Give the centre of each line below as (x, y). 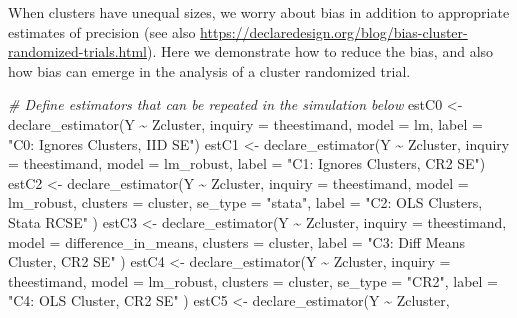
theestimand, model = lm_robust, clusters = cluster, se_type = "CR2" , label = (253, 280)
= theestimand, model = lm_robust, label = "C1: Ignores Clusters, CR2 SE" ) (247, 163)
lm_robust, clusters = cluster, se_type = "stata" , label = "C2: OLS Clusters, (245, 202)
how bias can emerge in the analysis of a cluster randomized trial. (209, 70)
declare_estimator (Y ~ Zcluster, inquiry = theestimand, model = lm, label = (245, 123)
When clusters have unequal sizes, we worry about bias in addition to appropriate (259, 12)
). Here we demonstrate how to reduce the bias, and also (320, 51)
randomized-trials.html (78, 51)
